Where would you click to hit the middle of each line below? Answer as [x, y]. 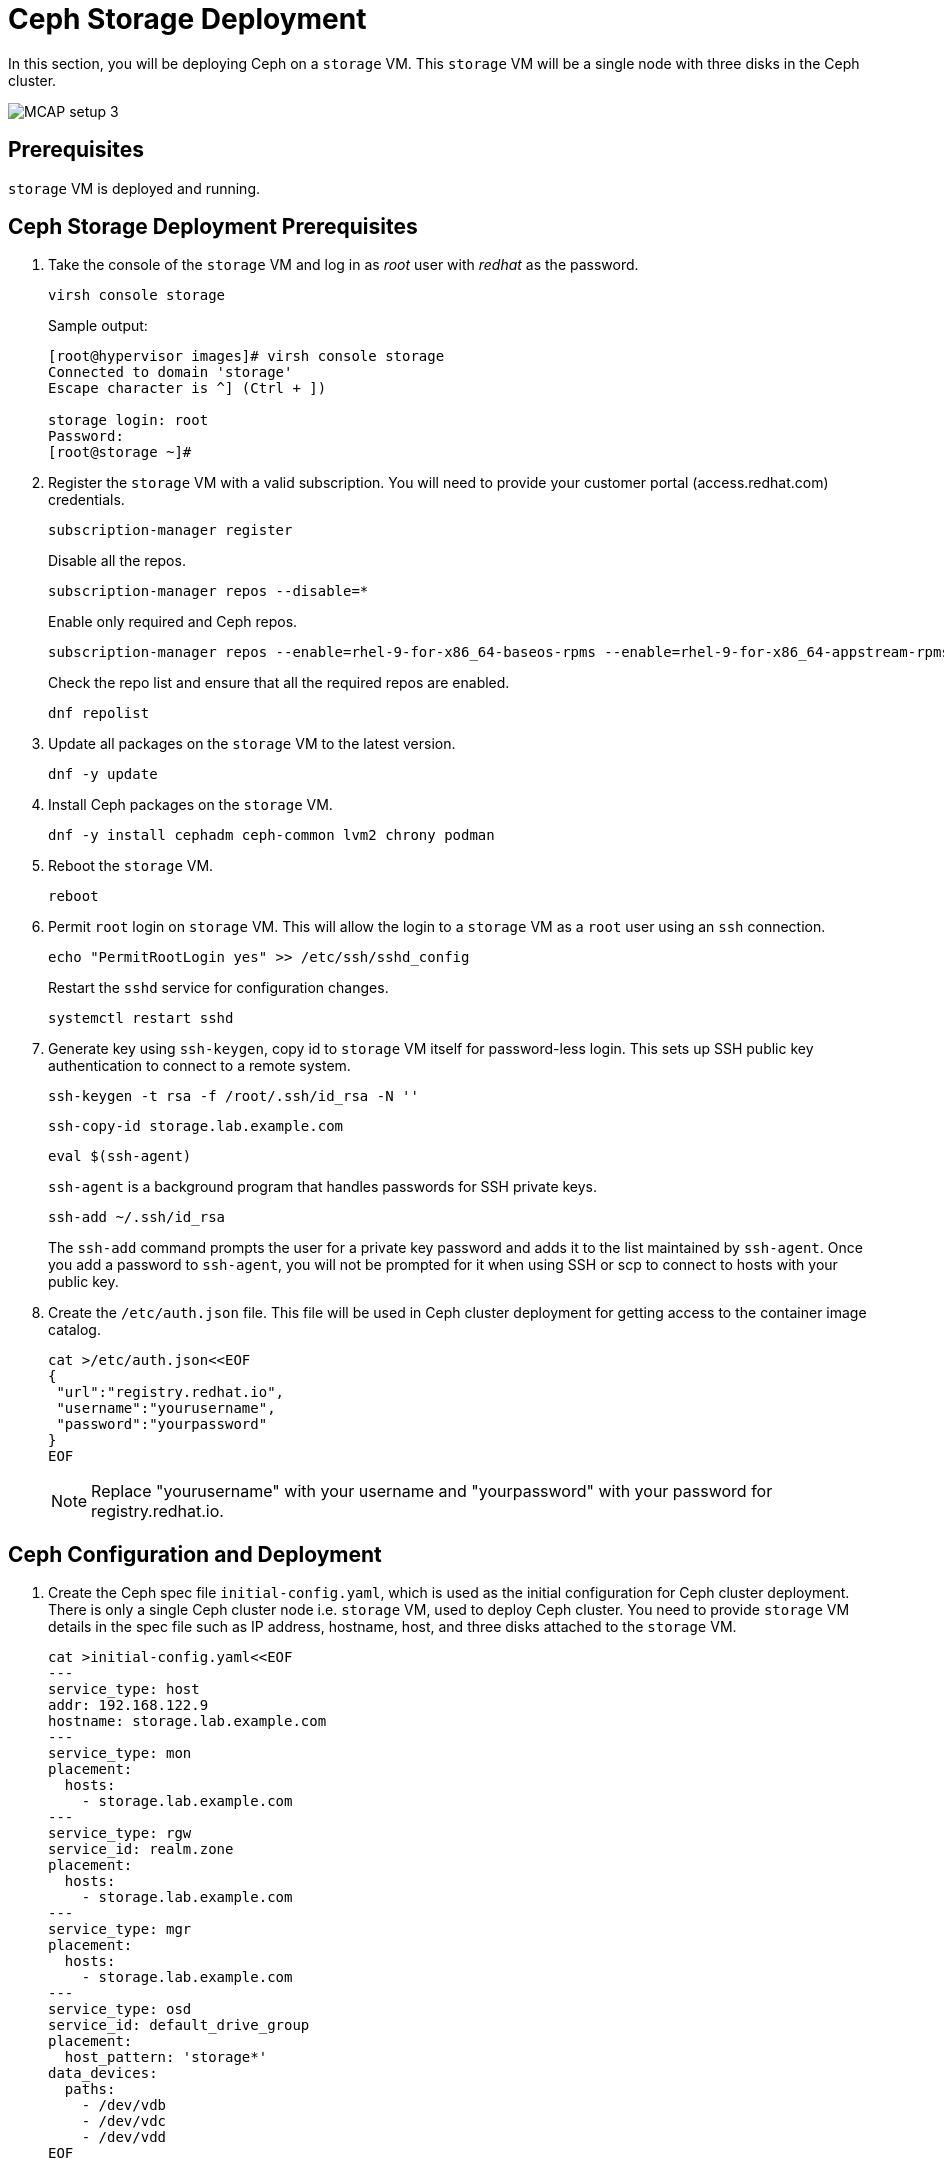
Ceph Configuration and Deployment [195, 1554]
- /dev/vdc [124, 2121]
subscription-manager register [170, 530]
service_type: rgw [120, 1833]
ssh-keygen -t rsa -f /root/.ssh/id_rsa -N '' [233, 1096]
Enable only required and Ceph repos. [173, 622]
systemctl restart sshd [141, 1018]
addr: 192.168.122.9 [128, 1705]
